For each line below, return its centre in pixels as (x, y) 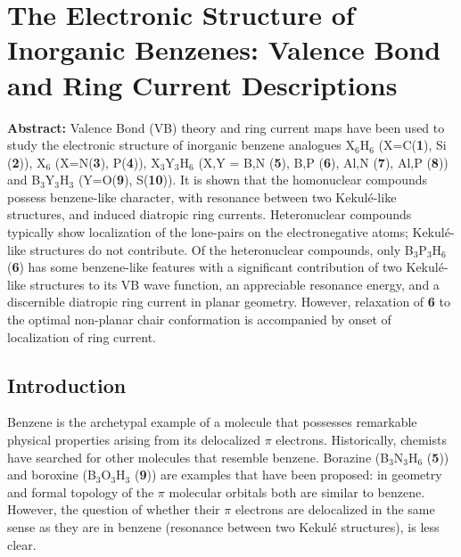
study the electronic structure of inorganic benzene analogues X (181, 145)
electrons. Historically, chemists (361, 440)
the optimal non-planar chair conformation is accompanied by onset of (199, 319)
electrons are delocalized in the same (335, 509)
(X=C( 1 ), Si (412, 145)
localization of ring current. (82, 336)
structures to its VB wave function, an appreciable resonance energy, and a (235, 284)
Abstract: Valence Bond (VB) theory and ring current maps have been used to (226, 127)
